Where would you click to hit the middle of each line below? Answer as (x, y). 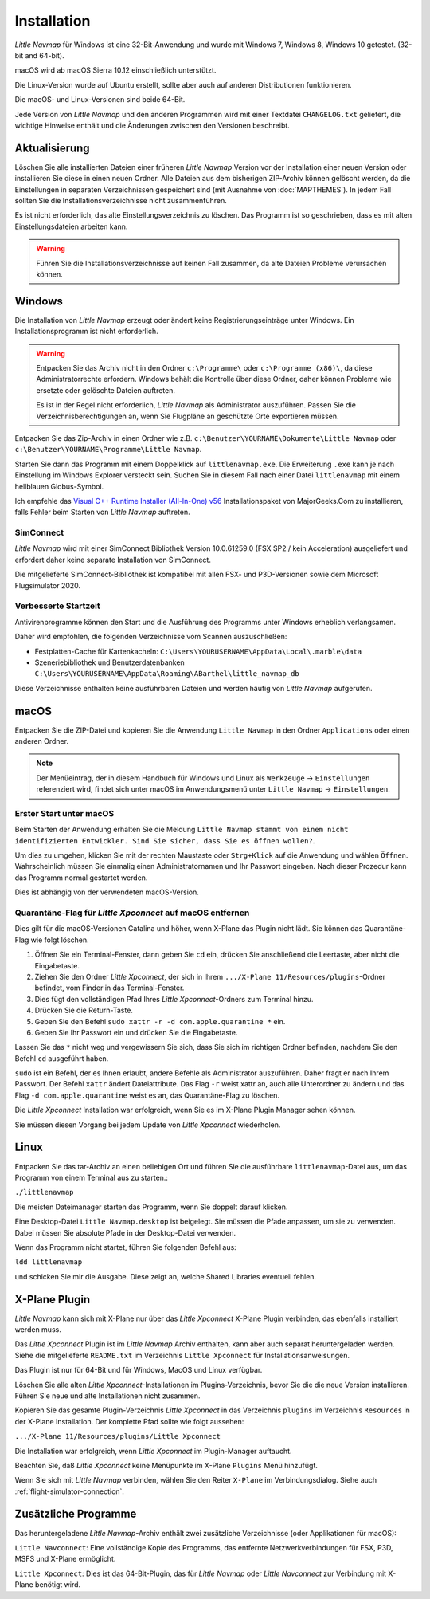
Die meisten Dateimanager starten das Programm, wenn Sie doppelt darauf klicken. (151, 1207)
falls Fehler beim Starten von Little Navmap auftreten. (102, 512)
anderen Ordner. (42, 741)
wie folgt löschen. (60, 940)
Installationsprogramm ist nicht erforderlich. (86, 332)
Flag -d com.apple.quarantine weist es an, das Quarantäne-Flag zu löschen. (147, 1095)
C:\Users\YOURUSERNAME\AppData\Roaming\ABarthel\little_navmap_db (167, 674)
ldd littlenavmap (49, 1262)
